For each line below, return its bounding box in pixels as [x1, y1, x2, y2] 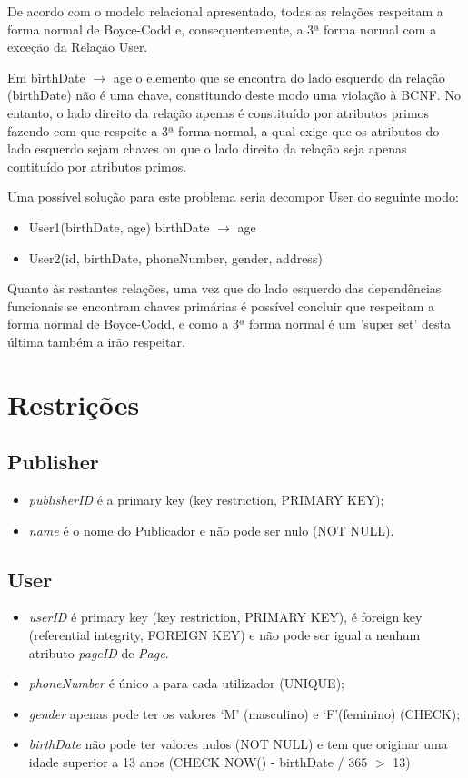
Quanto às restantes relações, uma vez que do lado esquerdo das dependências [7, 279, 442, 298]
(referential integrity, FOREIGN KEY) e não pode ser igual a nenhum [28, 625, 421, 645]
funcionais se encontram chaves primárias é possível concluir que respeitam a [7, 296, 435, 315]
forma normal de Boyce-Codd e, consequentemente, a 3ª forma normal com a [7, 19, 437, 38]
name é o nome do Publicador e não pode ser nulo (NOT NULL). [28, 520, 394, 539]
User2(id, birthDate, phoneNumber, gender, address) [28, 248, 323, 267]
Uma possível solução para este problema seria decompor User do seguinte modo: [7, 187, 459, 206]
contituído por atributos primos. [7, 156, 187, 175]
